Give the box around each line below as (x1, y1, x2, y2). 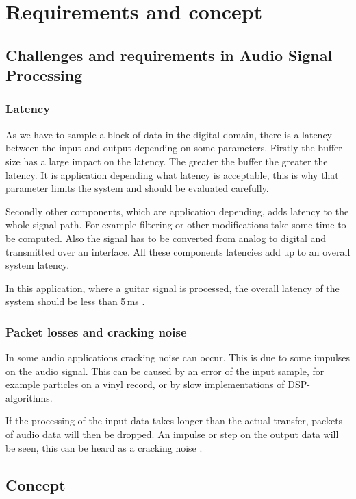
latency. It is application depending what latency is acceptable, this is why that (5, 167, 339, 182)
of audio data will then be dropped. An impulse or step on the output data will (5, 427, 339, 441)
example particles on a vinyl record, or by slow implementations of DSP (5, 377, 307, 391)
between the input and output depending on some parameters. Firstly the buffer (5, 141, 342, 155)
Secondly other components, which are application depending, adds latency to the (5, 204, 349, 218)
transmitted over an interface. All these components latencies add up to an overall (5, 244, 351, 258)
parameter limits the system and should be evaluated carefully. (5, 181, 269, 195)
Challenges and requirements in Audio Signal (5, 44, 333, 65)
